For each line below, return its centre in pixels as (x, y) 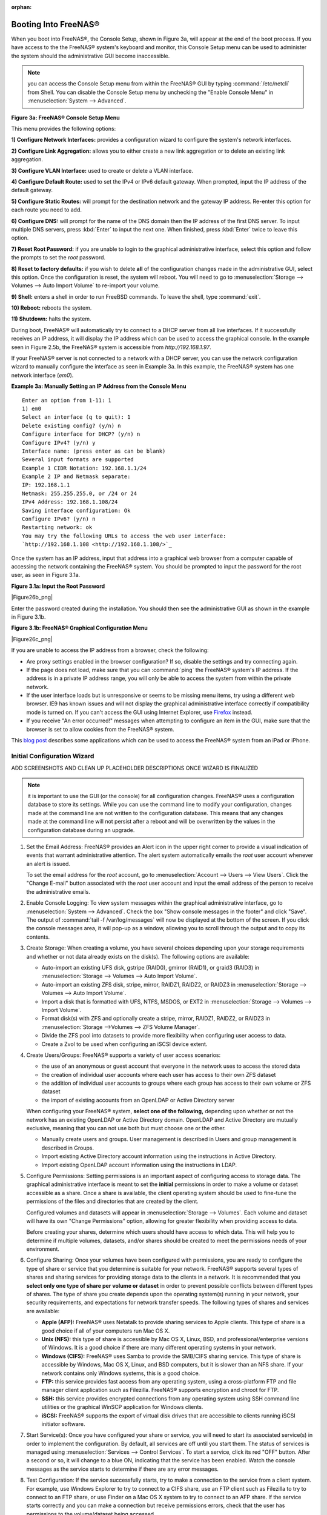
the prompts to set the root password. (58, 258)
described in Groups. (68, 1148)
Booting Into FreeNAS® (55, 24)
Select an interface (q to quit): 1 (76, 417)
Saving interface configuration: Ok (76, 510)
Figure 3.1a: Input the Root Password (58, 586)
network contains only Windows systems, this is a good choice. (121, 1373)
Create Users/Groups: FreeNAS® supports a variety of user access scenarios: (124, 1055)
